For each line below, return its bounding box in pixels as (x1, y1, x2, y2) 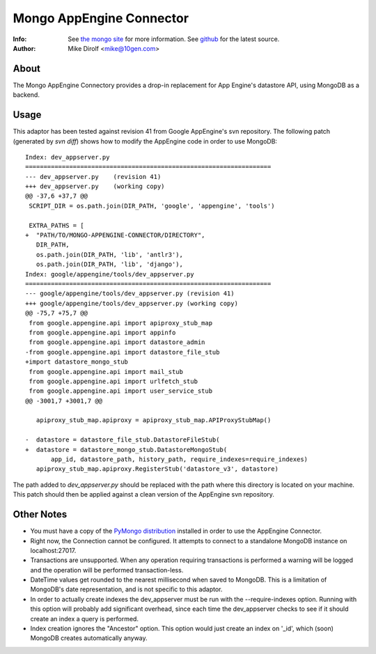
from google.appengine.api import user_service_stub (29, 387, 212, 395)
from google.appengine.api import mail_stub (29, 368, 184, 375)
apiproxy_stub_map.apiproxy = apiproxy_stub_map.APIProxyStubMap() (36, 416, 272, 424)
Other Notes (13, 508, 68, 520)
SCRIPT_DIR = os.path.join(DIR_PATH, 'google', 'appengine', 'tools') (29, 202, 275, 210)
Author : (13, 44, 36, 52)
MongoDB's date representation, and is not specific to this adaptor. (30, 585, 223, 593)
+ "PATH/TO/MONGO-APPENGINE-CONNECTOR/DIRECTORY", (25, 231, 205, 240)
